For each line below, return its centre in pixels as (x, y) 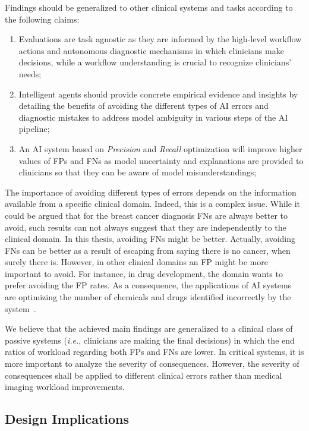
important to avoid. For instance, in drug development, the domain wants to (144, 273)
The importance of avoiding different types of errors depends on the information (151, 192)
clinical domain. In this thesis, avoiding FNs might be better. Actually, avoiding (150, 239)
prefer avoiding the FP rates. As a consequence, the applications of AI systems (148, 285)
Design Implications (67, 419)
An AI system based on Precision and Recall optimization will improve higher (160, 148)
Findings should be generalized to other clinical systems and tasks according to (149, 7)
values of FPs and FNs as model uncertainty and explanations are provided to (161, 160)
